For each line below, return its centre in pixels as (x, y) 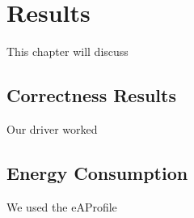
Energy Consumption (97, 172)
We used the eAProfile (62, 206)
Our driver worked (52, 128)
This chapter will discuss (67, 51)
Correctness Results (91, 95)
